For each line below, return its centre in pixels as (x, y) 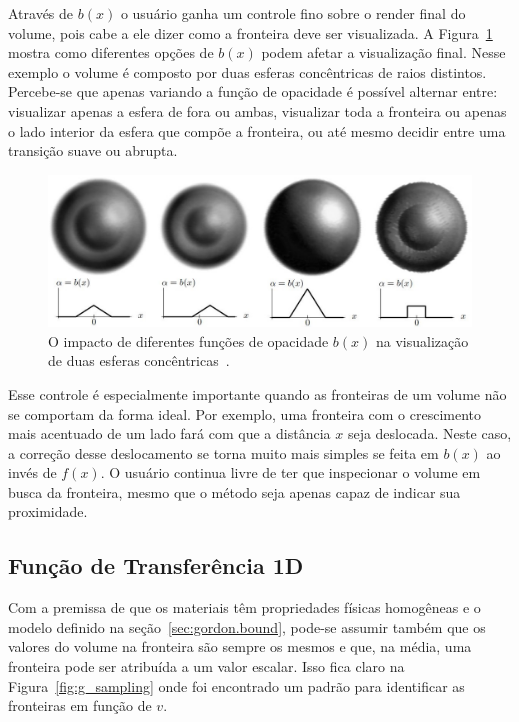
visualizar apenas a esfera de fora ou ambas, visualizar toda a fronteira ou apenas (257, 110)
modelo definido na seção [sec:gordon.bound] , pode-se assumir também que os (247, 626)
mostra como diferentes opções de (111, 52)
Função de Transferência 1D (156, 565)
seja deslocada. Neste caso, (429, 433)
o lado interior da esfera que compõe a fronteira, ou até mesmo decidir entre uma (257, 130)
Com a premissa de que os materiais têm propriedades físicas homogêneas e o (244, 607)
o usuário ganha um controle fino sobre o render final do (293, 13)
